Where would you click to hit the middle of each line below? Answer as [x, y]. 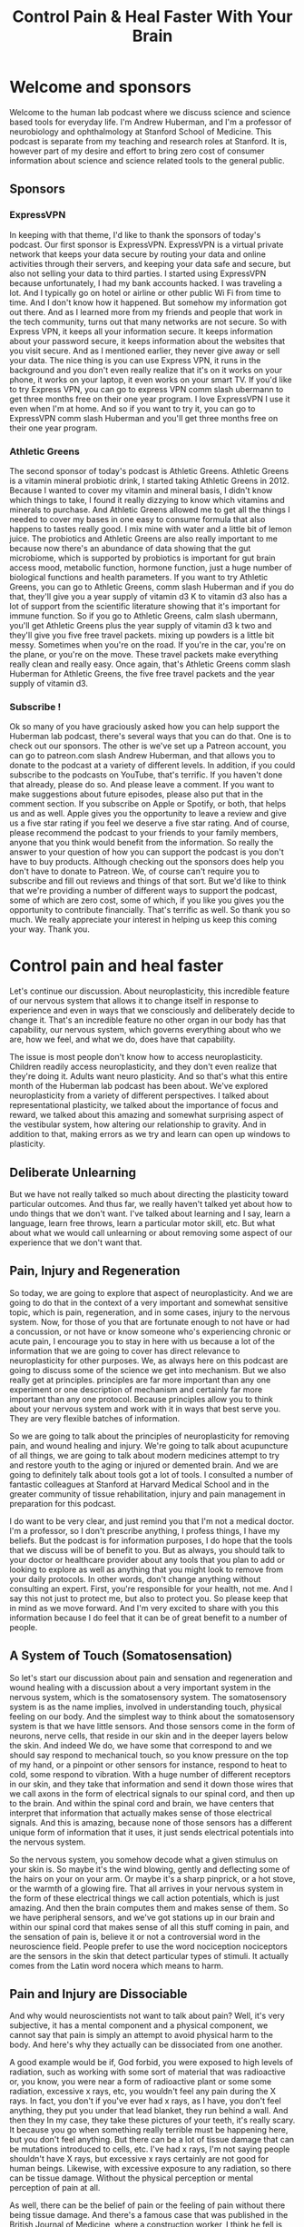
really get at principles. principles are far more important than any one [140, 1380]
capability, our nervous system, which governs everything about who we [145, 1030]
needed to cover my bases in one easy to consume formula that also [137, 519]
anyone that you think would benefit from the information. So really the [142, 843]
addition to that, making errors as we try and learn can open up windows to [150, 1134]
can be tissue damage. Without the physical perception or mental [132, 2178]
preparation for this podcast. [63, 1503]
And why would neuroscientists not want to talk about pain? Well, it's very [147, 2016]
